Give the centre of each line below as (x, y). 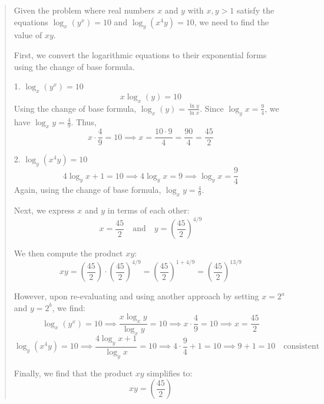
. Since (212, 108)
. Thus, (84, 121)
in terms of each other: (148, 210)
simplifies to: (170, 373)
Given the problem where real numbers (84, 10)
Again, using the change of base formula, (87, 190)
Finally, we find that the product (73, 373)
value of (28, 35)
